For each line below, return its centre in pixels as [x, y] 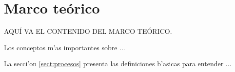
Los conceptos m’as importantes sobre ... [65, 47]
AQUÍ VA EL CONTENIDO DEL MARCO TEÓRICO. [88, 31]
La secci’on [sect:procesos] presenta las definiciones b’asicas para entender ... [118, 64]
